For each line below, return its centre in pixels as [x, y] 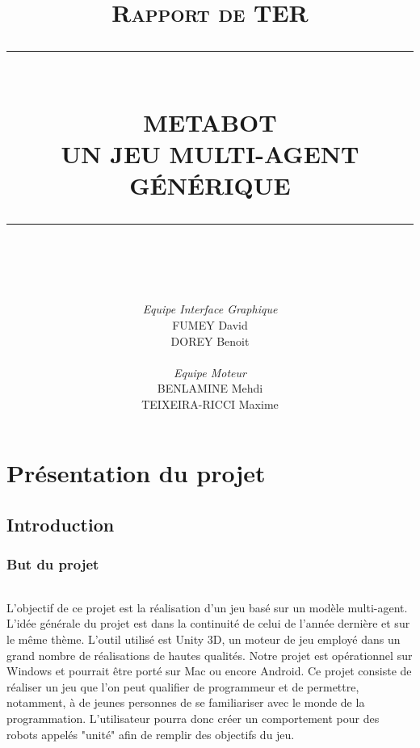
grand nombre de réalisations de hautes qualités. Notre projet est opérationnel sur [210, 655]
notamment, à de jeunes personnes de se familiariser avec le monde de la [186, 702]
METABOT [210, 122]
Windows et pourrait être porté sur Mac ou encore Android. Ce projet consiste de [209, 671]
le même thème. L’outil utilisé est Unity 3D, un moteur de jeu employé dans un [204, 639]
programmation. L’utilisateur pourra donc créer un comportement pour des [193, 719]
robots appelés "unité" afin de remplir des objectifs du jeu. [151, 734]
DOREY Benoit [210, 340]
